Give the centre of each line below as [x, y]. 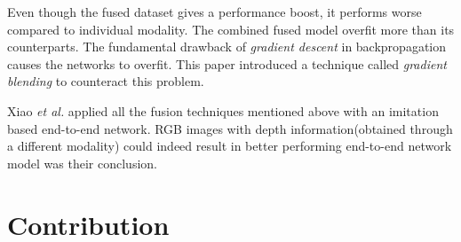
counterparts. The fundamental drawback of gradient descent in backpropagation [227, 47]
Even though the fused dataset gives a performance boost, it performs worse [215, 12]
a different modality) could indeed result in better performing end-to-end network [230, 146]
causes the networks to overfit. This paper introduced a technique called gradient [227, 63]
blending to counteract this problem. [106, 81]
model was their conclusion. [82, 163]
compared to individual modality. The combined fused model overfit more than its [231, 29]
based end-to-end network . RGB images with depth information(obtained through [230, 128]
